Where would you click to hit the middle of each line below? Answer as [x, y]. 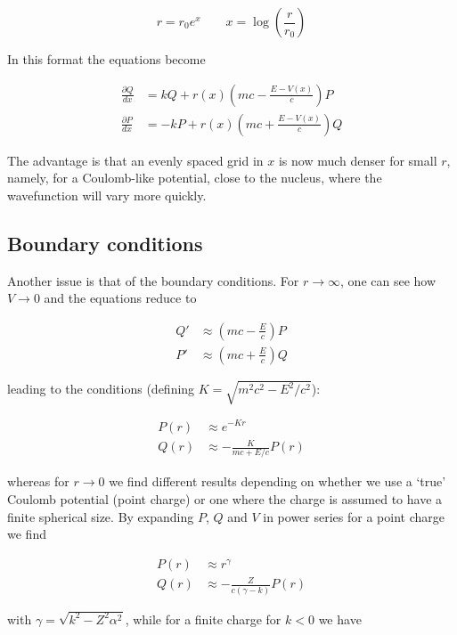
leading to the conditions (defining [101, 389]
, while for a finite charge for [203, 619]
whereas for [38, 481]
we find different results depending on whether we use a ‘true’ [277, 481]
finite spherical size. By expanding [101, 516]
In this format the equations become [106, 59]
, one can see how [388, 280]
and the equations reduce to [120, 298]
